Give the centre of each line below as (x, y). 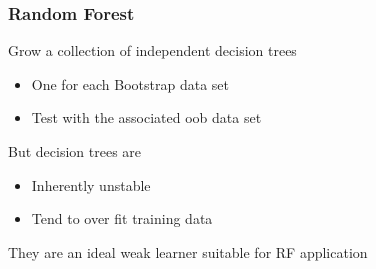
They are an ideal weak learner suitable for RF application (188, 251)
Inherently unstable (91, 184)
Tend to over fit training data (122, 218)
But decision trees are (75, 151)
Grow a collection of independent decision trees (152, 50)
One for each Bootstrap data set (130, 83)
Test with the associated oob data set (146, 117)
